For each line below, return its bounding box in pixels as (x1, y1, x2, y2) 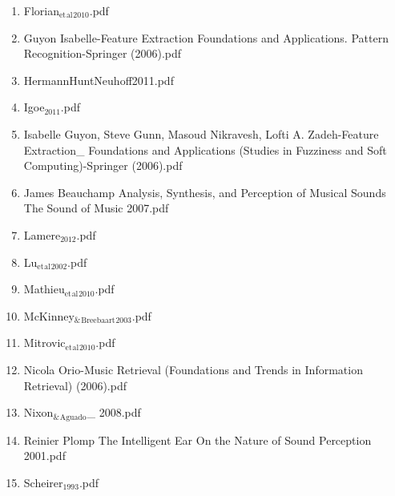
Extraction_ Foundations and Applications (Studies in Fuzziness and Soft (23, 141, 387, 158)
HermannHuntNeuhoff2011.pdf (23, 71, 174, 88)
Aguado (59, 413, 87, 421)
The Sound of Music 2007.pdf (23, 200, 169, 216)
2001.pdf (23, 447, 66, 464)
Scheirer (23, 474, 63, 490)
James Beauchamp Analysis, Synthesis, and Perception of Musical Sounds (23, 183, 386, 200)
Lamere (23, 226, 61, 243)
